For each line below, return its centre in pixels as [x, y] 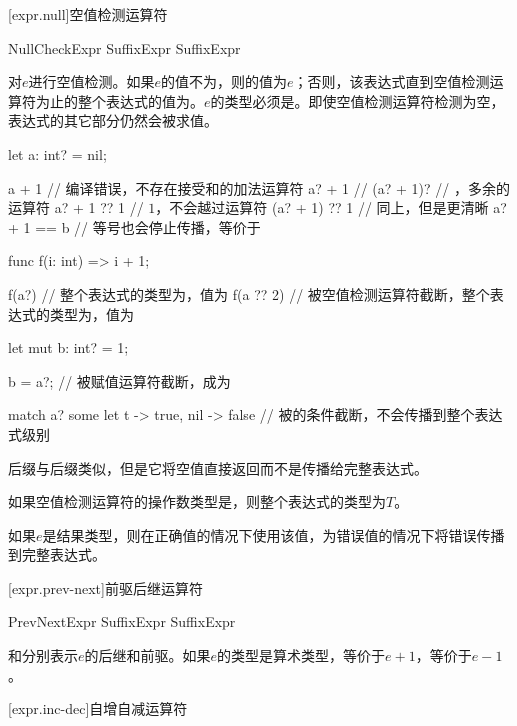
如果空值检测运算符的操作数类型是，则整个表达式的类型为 [197, 501]
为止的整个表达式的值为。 [119, 100]
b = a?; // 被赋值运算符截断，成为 [119, 380]
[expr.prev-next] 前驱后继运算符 [105, 587]
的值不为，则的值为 [224, 81]
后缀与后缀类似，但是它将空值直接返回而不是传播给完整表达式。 [218, 467]
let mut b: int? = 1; [68, 347]
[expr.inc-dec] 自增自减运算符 [98, 708]
